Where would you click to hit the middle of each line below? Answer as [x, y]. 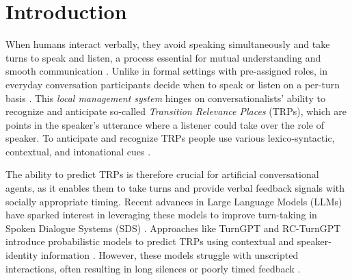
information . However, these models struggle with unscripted [170, 255]
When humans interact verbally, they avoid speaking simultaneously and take [168, 44]
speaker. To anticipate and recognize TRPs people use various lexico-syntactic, [170, 138]
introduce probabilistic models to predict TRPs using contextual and [150, 241]
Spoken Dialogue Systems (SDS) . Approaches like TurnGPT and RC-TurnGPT [173, 228]
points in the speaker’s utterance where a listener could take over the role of [165, 124]
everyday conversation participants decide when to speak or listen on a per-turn [173, 84]
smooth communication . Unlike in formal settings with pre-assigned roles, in [167, 71]
